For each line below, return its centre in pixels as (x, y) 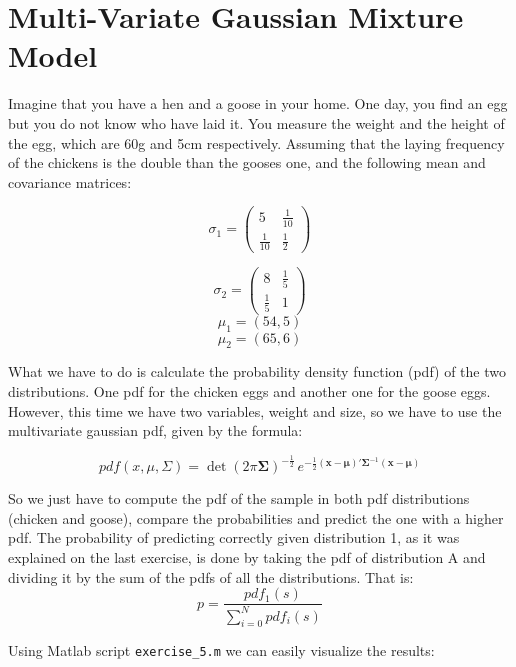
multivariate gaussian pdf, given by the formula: (155, 430)
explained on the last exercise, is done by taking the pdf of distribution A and (247, 556)
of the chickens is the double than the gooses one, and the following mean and (247, 162)
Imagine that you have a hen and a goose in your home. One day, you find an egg (258, 103)
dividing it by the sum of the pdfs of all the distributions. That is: (211, 576)
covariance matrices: (70, 181)
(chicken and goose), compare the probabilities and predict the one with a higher (256, 517)
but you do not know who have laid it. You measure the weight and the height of (256, 122)
